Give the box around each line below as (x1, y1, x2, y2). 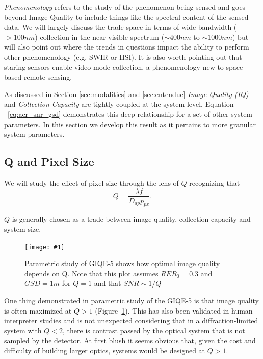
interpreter (4, 315, 38, 326)
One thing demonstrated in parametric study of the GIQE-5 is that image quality (4, 295, 259, 305)
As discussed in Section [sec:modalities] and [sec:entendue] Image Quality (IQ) (4, 88, 249, 99)
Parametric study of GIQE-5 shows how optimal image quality (24, 258, 220, 269)
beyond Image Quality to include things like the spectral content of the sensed (4, 11, 249, 22)
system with (4, 325, 42, 336)
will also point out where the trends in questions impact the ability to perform (4, 41, 249, 52)
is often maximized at (4, 305, 72, 316)
